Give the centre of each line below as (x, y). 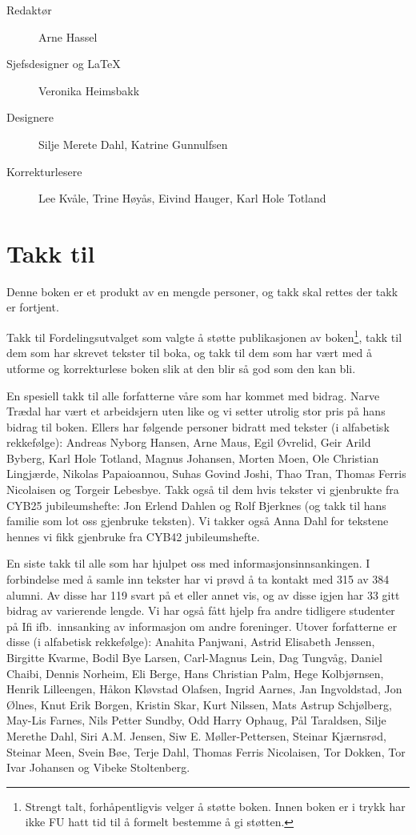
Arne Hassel (68, 36)
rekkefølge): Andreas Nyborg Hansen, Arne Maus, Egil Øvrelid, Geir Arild (189, 442)
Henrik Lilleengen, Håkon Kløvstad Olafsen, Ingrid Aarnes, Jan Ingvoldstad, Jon (204, 689)
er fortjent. (33, 307)
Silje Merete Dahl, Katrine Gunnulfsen (133, 144)
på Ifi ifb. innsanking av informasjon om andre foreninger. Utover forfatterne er (202, 626)
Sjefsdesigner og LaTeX (64, 64)
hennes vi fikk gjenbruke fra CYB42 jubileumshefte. (133, 536)
